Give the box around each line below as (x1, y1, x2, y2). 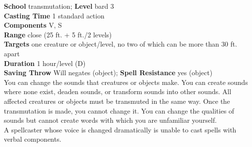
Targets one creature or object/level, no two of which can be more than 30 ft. (4, 39, 237, 49)
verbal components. (4, 134, 62, 144)
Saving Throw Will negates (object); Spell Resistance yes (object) (4, 67, 213, 78)
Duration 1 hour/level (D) (4, 58, 86, 68)
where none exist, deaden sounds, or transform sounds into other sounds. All (4, 86, 232, 97)
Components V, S (4, 20, 62, 30)
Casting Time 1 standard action (4, 10, 105, 20)
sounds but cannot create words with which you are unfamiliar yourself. (4, 115, 217, 125)
